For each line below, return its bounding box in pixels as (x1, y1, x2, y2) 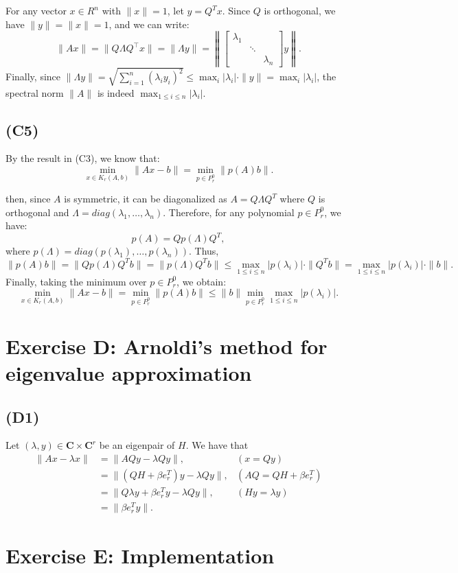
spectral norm (5, 85, 64, 100)
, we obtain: (176, 274, 227, 288)
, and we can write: (108, 16, 190, 31)
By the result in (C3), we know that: (5, 151, 160, 165)
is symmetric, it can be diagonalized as (64, 191, 227, 206)
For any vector (5, 3, 67, 17)
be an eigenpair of (99, 438, 175, 452)
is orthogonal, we (264, 3, 336, 17)
